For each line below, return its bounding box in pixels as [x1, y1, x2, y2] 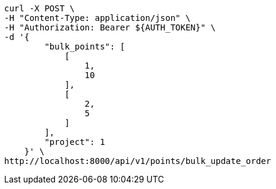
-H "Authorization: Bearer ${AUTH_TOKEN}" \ [4, 23, 216, 32]
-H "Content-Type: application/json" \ [4, 13, 191, 23]
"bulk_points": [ [44, 42, 125, 51]
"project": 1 [44, 137, 105, 147]
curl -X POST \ [4, 4, 75, 13]
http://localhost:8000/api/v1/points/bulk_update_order [4, 156, 271, 166]
